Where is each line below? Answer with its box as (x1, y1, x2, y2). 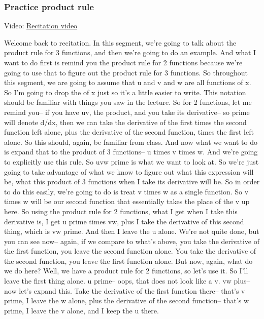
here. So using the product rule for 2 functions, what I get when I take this (4, 206, 238, 216)
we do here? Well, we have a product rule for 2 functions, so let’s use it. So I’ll (4, 265, 248, 276)
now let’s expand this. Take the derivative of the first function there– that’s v (4, 285, 245, 296)
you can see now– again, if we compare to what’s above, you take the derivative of (4, 235, 260, 246)
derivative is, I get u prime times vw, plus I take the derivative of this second (4, 216, 244, 226)
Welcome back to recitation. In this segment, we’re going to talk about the (4, 37, 237, 48)
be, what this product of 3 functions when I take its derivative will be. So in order (4, 176, 260, 187)
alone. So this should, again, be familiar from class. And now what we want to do (4, 136, 257, 147)
